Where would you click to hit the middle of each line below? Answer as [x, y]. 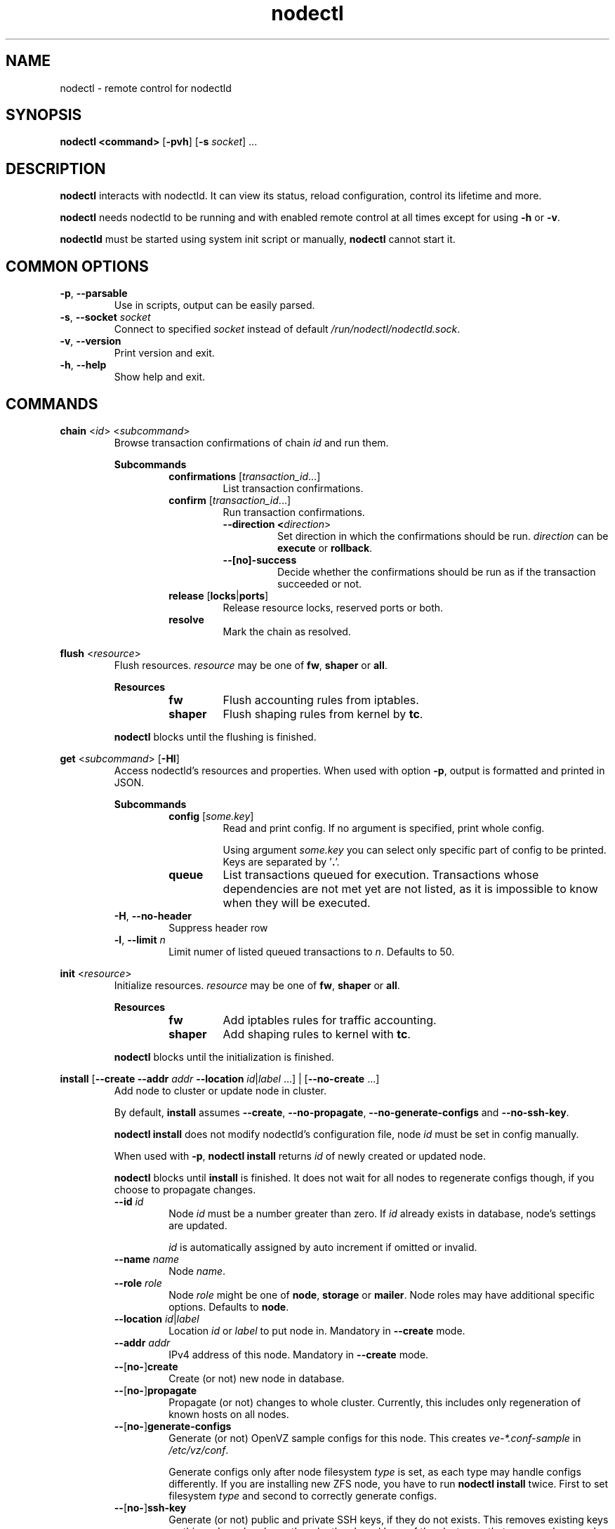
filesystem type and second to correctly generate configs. [303, 1495]
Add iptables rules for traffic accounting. [330, 1020]
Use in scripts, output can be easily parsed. [214, 305]
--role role [138, 1283]
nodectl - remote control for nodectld [146, 88]
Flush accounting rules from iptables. [321, 700]
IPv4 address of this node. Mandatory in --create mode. [299, 1354]
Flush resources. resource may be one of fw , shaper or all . [251, 665]
